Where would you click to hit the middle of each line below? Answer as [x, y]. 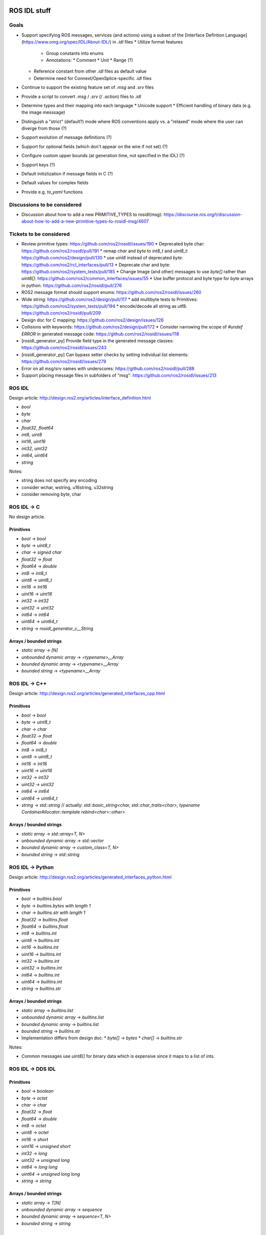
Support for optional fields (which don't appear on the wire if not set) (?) [95, 146]
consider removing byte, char [51, 494]
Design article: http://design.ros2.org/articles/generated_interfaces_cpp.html [87, 694]
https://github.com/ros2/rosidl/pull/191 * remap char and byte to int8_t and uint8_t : [105, 251]
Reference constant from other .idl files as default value [90, 71]
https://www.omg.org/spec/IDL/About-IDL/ [66, 42]
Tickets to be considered [39, 234]
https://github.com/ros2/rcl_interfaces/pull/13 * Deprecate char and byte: [96, 265]
